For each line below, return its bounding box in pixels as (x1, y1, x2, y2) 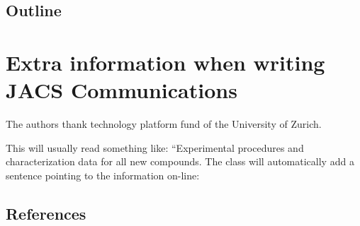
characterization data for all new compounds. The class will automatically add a (6, 154, 354, 169)
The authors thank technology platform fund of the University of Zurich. (6, 117, 322, 131)
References (6, 202, 86, 224)
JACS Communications (6, 76, 237, 105)
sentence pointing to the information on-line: (6, 167, 200, 182)
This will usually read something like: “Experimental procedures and (6, 140, 304, 155)
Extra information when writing (6, 47, 325, 76)
